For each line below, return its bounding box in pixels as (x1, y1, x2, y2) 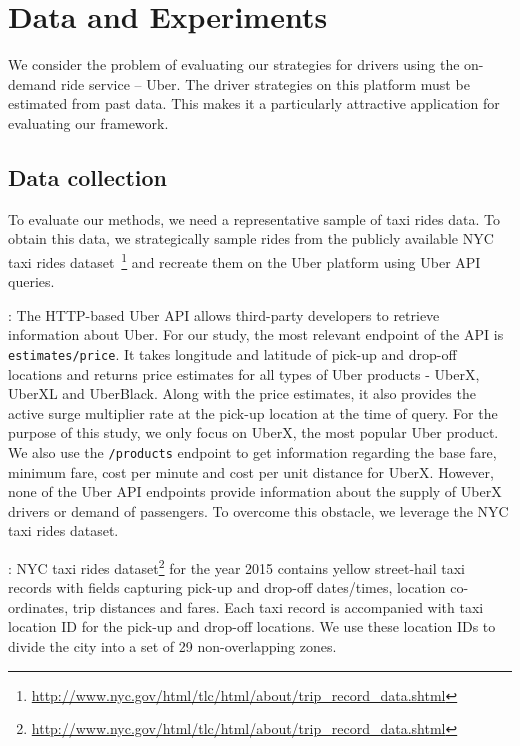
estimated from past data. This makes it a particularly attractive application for (8, 93, 500, 114)
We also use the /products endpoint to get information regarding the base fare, (8, 441, 497, 462)
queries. (8, 271, 55, 292)
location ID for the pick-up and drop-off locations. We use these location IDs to (8, 616, 496, 637)
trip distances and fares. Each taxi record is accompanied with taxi (72, 596, 484, 617)
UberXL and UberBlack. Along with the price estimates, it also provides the (8, 383, 476, 404)
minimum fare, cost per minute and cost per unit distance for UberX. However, (8, 461, 494, 482)
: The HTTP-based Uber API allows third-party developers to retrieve (8, 304, 440, 325)
